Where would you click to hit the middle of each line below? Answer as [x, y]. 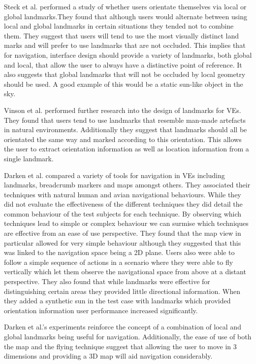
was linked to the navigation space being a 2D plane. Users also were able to [119, 252]
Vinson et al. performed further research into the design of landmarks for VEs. [123, 110]
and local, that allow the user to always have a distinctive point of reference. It [123, 64]
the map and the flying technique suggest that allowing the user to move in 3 [120, 346]
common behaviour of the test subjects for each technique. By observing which [123, 213]
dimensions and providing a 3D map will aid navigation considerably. [108, 356]
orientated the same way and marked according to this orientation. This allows [123, 139]
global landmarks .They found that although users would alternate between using [126, 16]
